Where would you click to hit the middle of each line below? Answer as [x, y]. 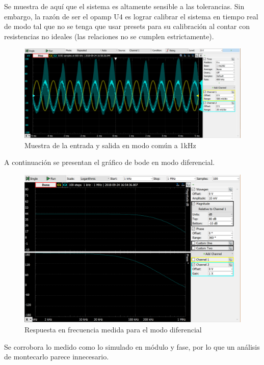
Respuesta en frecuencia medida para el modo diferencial [113, 329]
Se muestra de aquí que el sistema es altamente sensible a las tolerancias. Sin [124, 6]
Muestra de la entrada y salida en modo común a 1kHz [110, 145]
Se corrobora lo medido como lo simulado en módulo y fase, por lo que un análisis [132, 346]
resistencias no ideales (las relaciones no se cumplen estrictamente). [109, 36]
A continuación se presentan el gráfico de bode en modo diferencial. [110, 162]
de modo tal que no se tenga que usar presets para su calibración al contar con [127, 26]
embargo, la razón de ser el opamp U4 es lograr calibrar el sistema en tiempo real [131, 16]
